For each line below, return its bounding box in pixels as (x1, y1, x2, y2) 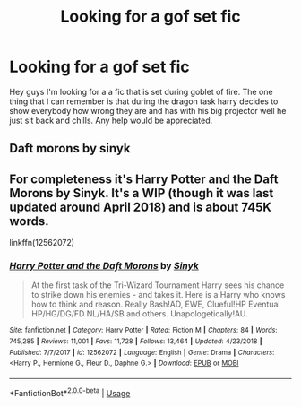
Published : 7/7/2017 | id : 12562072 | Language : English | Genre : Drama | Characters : (9, 348, 275, 357)
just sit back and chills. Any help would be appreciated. (9, 115, 213, 126)
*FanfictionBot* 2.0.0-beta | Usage (9, 386, 131, 398)
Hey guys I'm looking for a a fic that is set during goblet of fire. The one (9, 86, 273, 97)
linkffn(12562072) (9, 238, 74, 248)
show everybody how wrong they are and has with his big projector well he (9, 105, 287, 116)
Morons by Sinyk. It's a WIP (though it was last (9, 186, 274, 201)
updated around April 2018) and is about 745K (9, 199, 271, 214)
